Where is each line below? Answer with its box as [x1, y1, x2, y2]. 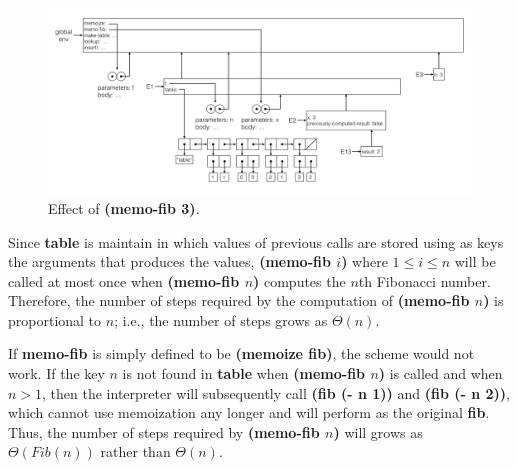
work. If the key [8, 363, 105, 384]
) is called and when [378, 363, 503, 384]
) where [341, 251, 388, 272]
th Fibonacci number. [358, 270, 491, 291]
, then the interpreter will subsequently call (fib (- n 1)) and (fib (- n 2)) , [42, 382, 511, 403]
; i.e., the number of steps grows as [114, 309, 328, 330]
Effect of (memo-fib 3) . [48, 197, 200, 218]
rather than [100, 441, 171, 462]
